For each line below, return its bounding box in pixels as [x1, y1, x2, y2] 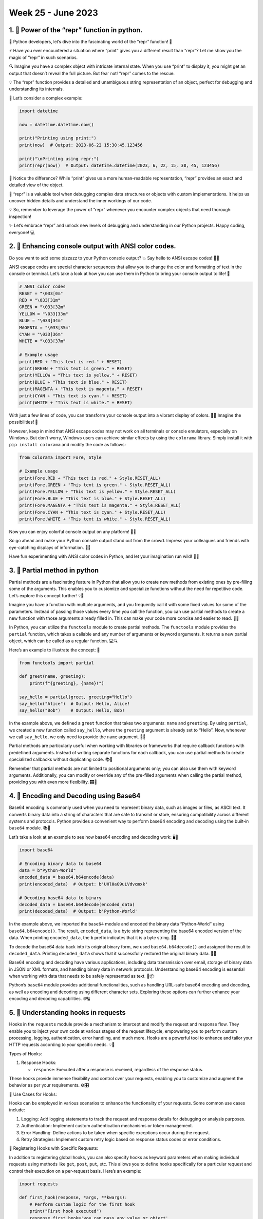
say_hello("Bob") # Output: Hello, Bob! [19, 708, 125, 713]
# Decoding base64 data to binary [19, 895, 102, 901]
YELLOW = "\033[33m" [19, 311, 68, 316]
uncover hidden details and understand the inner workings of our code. [9, 198, 152, 204]
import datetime [19, 108, 58, 114]
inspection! [9, 214, 32, 219]
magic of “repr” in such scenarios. [9, 54, 78, 60]
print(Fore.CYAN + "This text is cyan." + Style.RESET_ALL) [19, 510, 166, 515]
